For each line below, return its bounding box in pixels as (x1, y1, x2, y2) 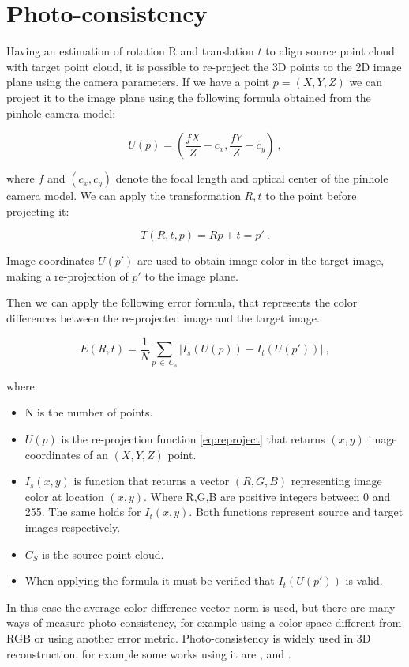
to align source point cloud (265, 43, 395, 59)
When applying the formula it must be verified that (24, 572, 275, 589)
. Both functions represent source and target (189, 503, 403, 520)
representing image (291, 473, 382, 489)
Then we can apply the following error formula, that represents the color (6, 294, 358, 311)
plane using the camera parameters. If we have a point (6, 73, 270, 90)
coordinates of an (24, 446, 108, 462)
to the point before (265, 187, 357, 204)
